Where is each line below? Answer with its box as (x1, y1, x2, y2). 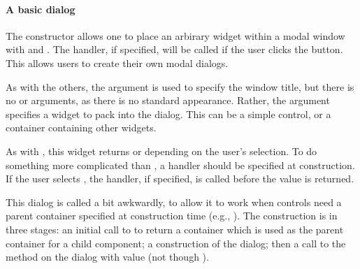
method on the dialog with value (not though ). (6, 249, 209, 264)
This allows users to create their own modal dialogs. (6, 55, 229, 70)
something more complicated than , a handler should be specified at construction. (6, 157, 355, 172)
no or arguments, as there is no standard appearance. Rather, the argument (6, 93, 330, 108)
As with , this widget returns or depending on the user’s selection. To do (6, 143, 317, 158)
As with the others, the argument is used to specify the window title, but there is (6, 79, 354, 94)
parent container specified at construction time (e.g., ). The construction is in (6, 208, 338, 223)
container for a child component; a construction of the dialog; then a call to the (6, 235, 346, 250)
